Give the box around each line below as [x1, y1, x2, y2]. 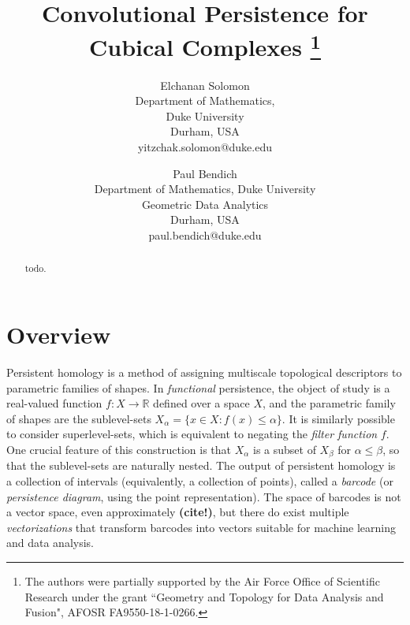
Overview [6, 318, 111, 351]
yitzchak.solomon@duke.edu [137, 139, 273, 155]
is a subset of [253, 441, 316, 457]
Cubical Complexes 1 [89, 28, 321, 63]
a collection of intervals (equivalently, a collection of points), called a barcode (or [6, 472, 393, 489]
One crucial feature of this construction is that [6, 441, 232, 457]
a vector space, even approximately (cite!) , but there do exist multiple [6, 504, 349, 520]
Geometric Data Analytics [141, 195, 269, 212]
